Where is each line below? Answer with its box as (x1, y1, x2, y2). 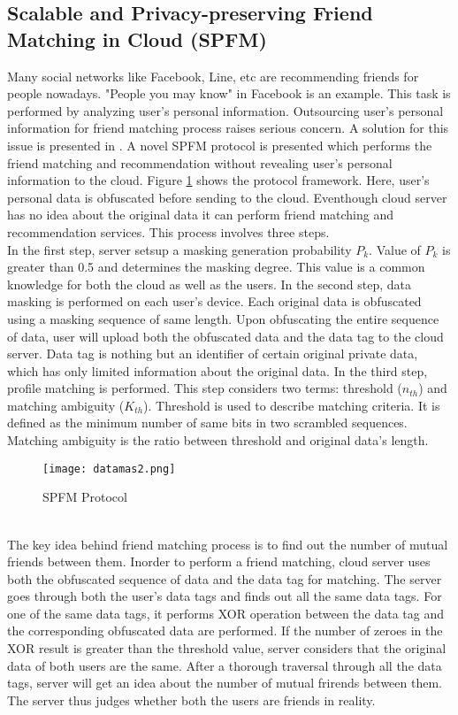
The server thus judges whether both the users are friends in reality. (7, 690, 376, 709)
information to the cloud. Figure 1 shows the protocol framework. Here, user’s (7, 171, 430, 189)
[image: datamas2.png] (42, 462, 176, 475)
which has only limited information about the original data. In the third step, (7, 361, 428, 380)
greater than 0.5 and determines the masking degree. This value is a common (7, 258, 425, 276)
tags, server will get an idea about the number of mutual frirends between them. (7, 673, 442, 692)
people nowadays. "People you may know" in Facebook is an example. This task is (7, 84, 451, 103)
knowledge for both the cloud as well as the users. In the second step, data (7, 274, 412, 293)
